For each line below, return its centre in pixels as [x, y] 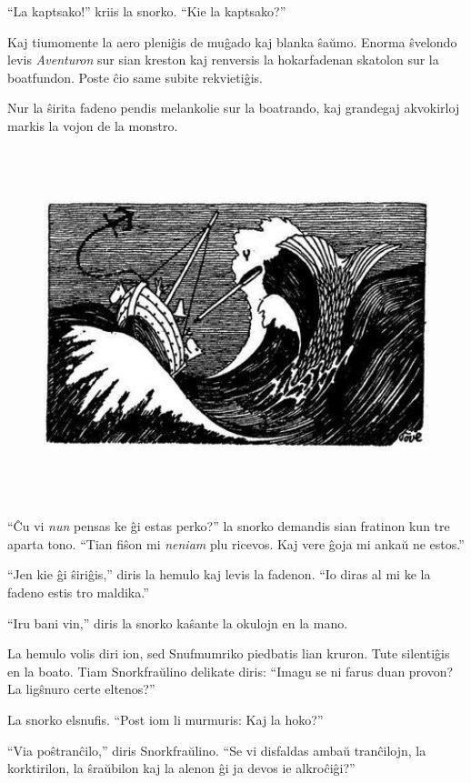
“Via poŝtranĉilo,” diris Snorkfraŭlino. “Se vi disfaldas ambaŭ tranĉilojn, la [217, 750]
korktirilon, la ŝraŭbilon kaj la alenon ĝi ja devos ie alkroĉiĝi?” [181, 768]
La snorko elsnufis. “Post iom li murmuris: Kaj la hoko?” [165, 719]
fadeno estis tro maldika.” [78, 592]
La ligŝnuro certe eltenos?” [81, 689]
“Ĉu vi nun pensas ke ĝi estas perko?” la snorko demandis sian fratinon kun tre [229, 526]
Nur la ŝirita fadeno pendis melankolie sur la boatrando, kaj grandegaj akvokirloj [234, 108]
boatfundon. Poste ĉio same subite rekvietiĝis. [135, 77]
